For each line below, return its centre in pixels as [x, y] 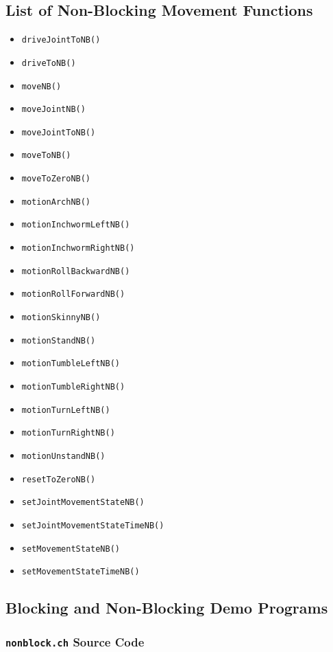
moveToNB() [46, 156]
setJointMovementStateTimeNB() [93, 525]
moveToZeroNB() [56, 179]
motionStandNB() [59, 340]
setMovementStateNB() [71, 549]
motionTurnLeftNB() [66, 410]
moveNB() [41, 86]
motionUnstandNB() [63, 457]
